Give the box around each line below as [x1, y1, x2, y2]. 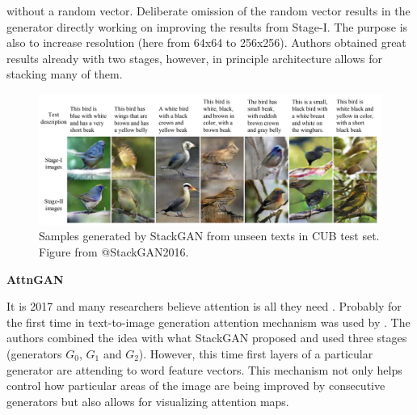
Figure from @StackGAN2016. [39, 243, 189, 260]
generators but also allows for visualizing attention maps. [6, 392, 289, 409]
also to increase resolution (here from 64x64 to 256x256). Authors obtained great [6, 34, 406, 51]
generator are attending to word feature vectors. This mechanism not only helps [6, 361, 402, 378]
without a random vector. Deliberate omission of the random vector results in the [6, 2, 411, 19]
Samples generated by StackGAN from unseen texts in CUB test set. [39, 227, 380, 244]
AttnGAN [6, 270, 64, 287]
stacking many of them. [6, 66, 123, 83]
